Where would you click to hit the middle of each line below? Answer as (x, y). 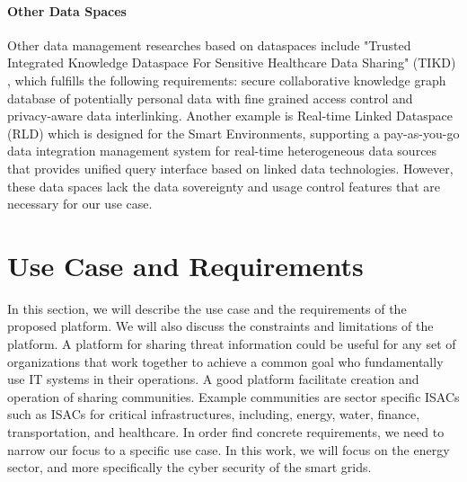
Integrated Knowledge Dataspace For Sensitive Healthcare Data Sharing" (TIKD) (232, 62)
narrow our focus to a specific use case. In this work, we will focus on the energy (229, 449)
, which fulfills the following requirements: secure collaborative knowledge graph (227, 80)
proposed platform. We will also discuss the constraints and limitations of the (220, 326)
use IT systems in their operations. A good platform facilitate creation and (213, 379)
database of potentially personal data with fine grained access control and (210, 98)
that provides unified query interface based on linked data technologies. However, (230, 168)
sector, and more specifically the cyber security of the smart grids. (189, 467)
